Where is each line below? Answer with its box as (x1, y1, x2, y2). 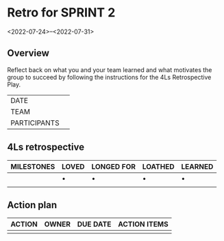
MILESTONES (10, 161, 55, 171)
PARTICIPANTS (10, 118, 60, 128)
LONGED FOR (91, 161, 136, 171)
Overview (7, 47, 50, 59)
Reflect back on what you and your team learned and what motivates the (7, 65, 212, 73)
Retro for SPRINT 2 (7, 5, 116, 21)
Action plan (7, 199, 58, 211)
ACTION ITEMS (117, 220, 169, 229)
